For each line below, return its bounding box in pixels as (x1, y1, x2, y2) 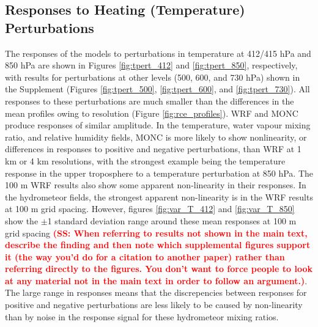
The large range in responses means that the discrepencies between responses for (5, 286, 307, 299)
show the (5, 214, 39, 227)
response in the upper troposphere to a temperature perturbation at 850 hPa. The (5, 166, 313, 179)
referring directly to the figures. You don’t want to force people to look (5, 262, 312, 275)
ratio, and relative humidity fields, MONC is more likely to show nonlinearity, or (5, 130, 307, 143)
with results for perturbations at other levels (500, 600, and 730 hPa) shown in (5, 70, 300, 83)
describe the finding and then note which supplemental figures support (5, 238, 311, 251)
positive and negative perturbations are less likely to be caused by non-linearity (5, 298, 303, 311)
